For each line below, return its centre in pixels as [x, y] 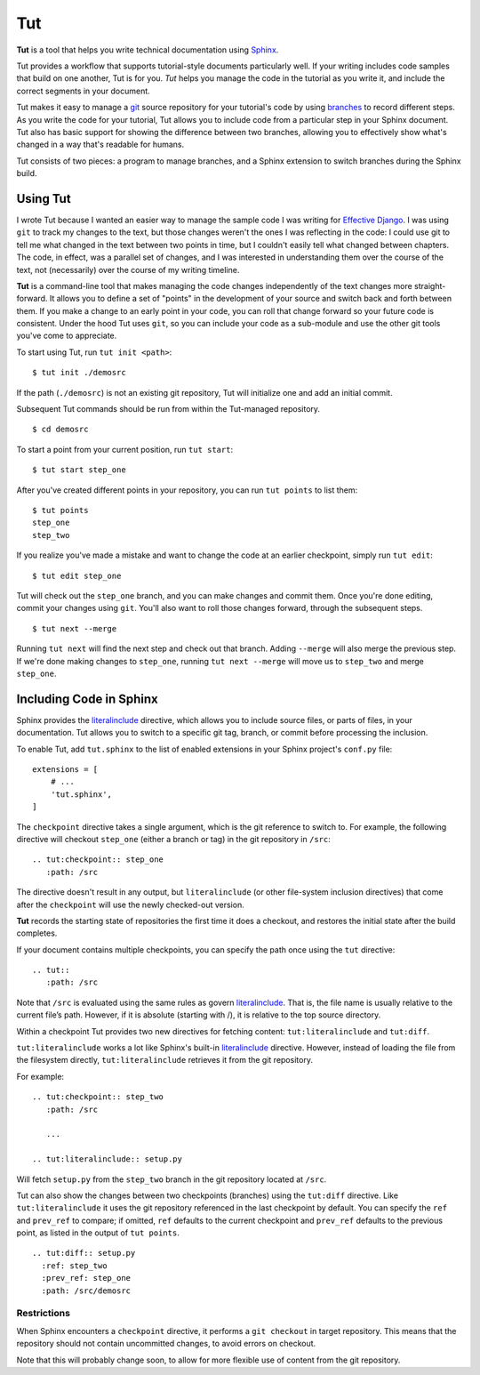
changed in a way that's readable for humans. [100, 145]
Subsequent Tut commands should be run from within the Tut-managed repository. [168, 409]
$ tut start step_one [79, 470]
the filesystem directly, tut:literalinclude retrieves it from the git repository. [164, 1060]
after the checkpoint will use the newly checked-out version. [130, 905]
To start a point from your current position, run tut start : [125, 449]
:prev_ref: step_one [86, 1278]
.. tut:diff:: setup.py [84, 1253]
